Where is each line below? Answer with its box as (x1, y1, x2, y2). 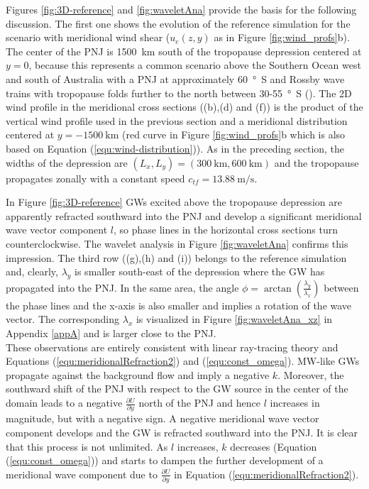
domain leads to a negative (6, 395, 123, 410)
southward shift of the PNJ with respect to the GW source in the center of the (6, 381, 348, 396)
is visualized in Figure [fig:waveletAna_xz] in (136, 312, 333, 326)
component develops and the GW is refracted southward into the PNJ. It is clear (6, 424, 358, 439)
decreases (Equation (230, 439, 317, 454)
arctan (263, 283, 292, 294)
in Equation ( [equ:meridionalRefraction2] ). (174, 466, 359, 481)
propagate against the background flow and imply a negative (6, 367, 270, 382)
